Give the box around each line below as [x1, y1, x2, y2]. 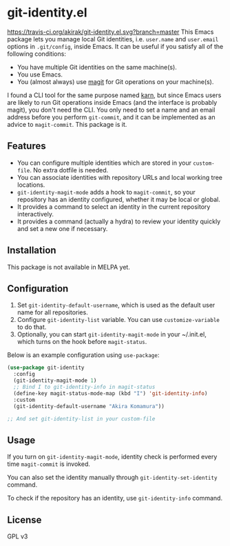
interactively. [17, 210, 54, 218]
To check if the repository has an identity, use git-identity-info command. [7, 494, 222, 503]
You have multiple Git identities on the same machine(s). [17, 63, 177, 71]
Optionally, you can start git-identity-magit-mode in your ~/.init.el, [17, 330, 207, 338]
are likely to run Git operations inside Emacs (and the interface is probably [7, 98, 218, 106]
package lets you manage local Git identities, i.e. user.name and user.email [7, 34, 219, 43]
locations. [17, 181, 45, 189]
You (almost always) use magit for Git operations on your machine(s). [17, 77, 214, 85]
